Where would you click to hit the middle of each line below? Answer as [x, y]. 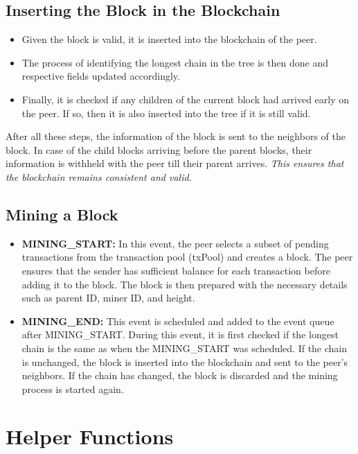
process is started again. [73, 388]
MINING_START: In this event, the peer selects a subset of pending [175, 243]
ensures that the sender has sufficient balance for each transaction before [176, 270]
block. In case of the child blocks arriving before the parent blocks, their [159, 149]
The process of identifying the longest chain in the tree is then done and [175, 62]
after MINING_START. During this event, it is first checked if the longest [180, 334]
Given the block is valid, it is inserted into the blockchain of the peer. [169, 39]
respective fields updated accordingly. [101, 76]
